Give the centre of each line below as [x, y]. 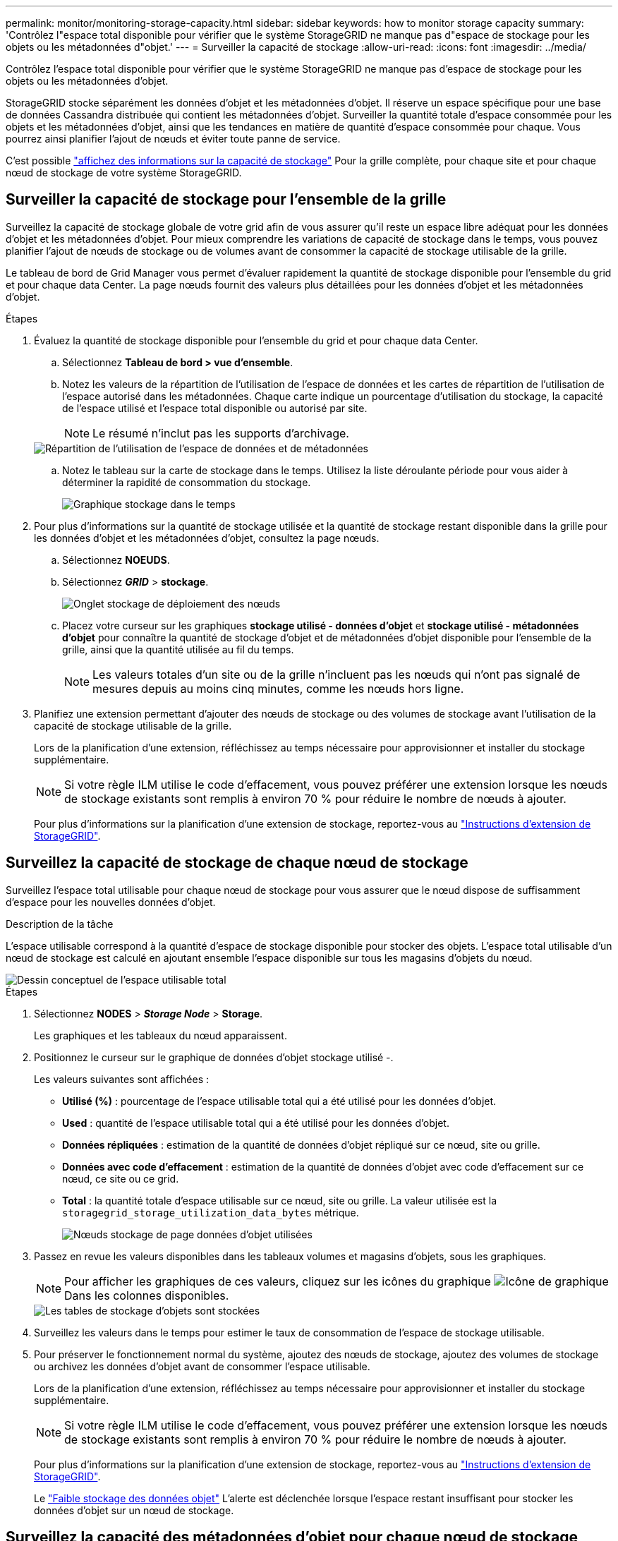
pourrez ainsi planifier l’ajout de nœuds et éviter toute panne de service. [173, 139]
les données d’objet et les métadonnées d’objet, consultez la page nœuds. [207, 538]
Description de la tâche [60, 924]
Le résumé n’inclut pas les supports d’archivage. [221, 433]
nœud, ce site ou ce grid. [121, 1178]
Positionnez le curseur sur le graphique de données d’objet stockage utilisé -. [214, 1057]
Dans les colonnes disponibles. [147, 1295]
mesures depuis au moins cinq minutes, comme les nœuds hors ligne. [278, 688]
